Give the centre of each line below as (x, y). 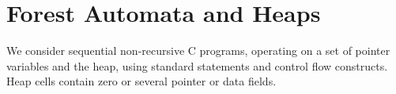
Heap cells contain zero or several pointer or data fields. (141, 81)
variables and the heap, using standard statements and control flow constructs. (197, 65)
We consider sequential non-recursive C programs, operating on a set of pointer (198, 51)
